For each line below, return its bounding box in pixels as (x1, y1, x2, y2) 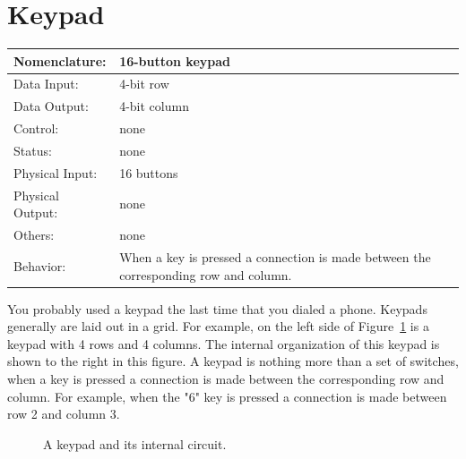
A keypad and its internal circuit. (43, 434, 227, 453)
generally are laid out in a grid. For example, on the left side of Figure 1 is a (7, 317, 429, 336)
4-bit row (119, 74, 169, 93)
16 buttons (119, 163, 178, 182)
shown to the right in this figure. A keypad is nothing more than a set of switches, (7, 352, 459, 370)
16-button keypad (119, 51, 231, 70)
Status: (13, 141, 52, 159)
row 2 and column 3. (7, 404, 120, 423)
